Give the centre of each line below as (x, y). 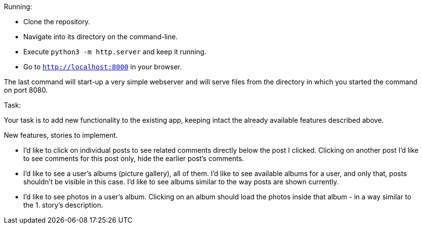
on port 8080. (26, 90)
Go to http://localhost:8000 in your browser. (103, 67)
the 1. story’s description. (63, 205)
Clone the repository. (57, 22)
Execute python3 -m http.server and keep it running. (115, 52)
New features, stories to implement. (61, 135)
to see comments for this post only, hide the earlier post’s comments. (134, 158)
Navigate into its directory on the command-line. (101, 37)
